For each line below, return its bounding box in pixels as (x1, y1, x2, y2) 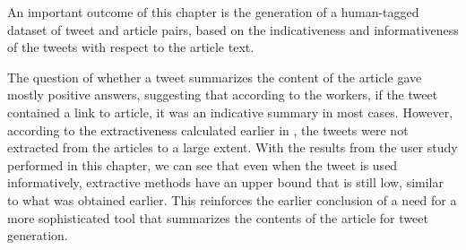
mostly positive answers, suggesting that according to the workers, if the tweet (7, 85, 438, 104)
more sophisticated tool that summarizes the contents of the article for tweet (7, 208, 428, 227)
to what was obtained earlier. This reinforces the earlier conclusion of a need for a (7, 190, 457, 209)
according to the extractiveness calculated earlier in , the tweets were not (7, 120, 409, 139)
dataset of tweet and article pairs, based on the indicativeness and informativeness (7, 20, 459, 39)
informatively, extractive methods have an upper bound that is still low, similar (7, 173, 444, 192)
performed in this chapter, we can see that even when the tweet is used (7, 155, 398, 174)
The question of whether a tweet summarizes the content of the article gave (7, 67, 422, 86)
